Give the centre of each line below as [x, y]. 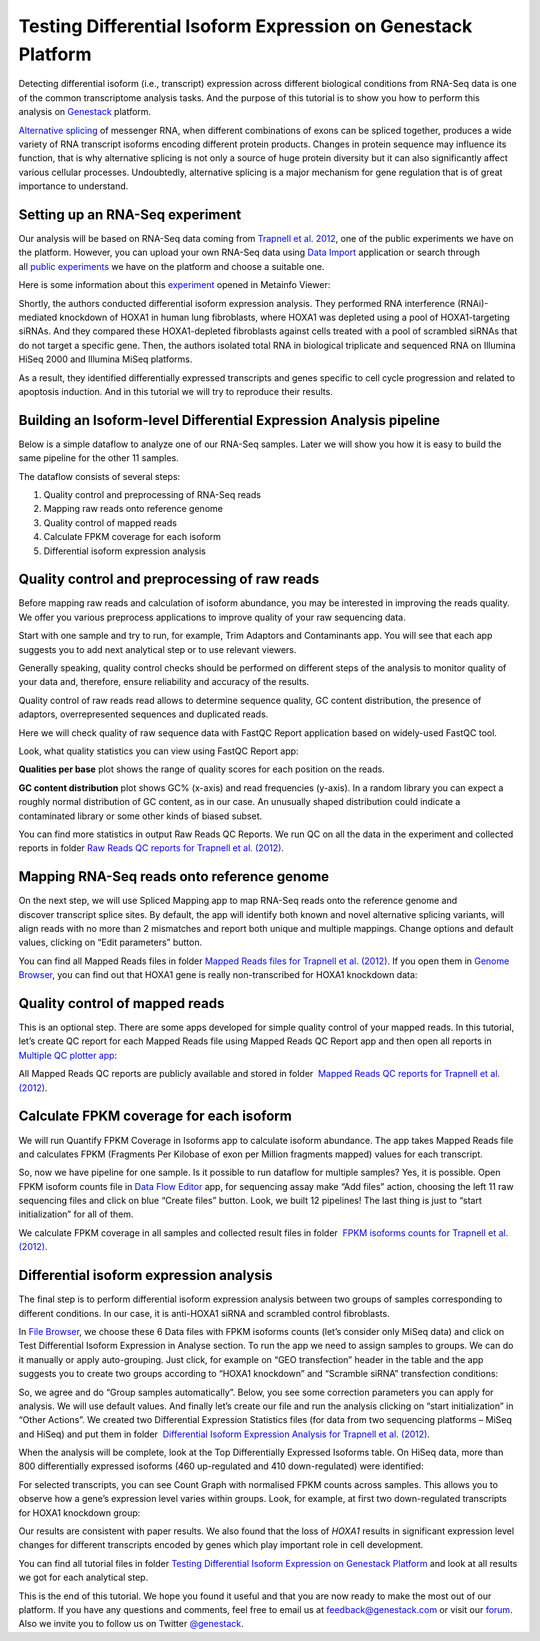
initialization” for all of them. [76, 1214]
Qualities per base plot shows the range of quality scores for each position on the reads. [201, 769]
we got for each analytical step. [83, 1577]
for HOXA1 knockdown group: [79, 1512]
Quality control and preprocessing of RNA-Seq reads [152, 494]
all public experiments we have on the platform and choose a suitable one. [171, 266]
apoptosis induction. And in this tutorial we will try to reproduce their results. [176, 391]
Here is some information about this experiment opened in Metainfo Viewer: [174, 285]
